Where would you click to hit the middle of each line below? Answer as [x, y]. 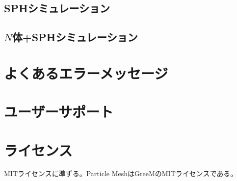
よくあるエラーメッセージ [86, 73]
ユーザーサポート [59, 112]
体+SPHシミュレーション [75, 37]
